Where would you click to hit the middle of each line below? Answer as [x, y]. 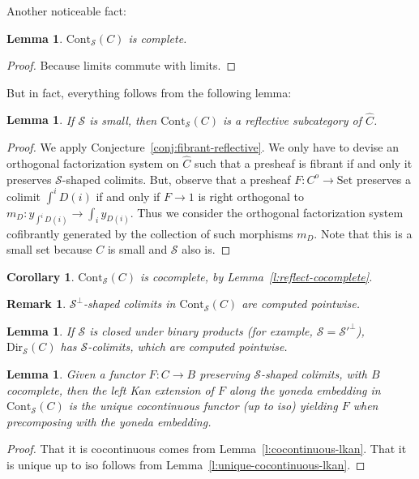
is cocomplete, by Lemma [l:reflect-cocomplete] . [256, 276]
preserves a [384, 179]
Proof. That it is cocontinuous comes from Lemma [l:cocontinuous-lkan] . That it [207, 449]
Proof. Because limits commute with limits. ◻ [121, 65]
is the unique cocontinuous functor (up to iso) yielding [203, 406]
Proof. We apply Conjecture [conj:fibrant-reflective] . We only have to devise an [203, 147]
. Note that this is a [363, 233]
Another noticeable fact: [66, 11]
